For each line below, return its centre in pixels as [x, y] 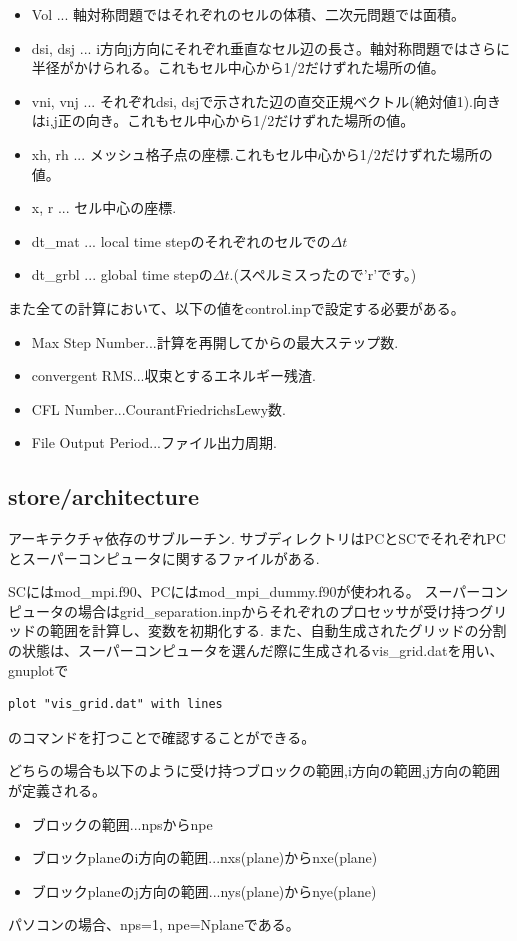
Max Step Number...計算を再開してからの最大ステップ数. [215, 341]
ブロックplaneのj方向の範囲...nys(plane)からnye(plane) [204, 890]
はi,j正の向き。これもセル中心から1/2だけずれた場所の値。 [223, 120]
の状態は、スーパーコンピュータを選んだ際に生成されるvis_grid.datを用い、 [256, 650]
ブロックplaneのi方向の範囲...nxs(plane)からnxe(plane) [204, 857]
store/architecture [103, 496]
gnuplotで [38, 669]
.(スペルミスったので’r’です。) [323, 274]
